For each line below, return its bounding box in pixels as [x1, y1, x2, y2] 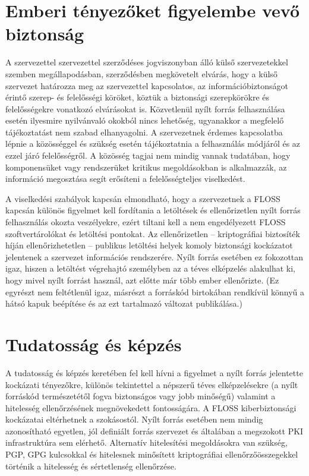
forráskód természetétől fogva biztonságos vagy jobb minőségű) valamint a [5, 390, 276, 402]
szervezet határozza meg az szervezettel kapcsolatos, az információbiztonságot [5, 79, 289, 92]
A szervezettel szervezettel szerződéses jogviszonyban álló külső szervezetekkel [5, 56, 288, 68]
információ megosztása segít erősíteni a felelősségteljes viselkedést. [5, 172, 245, 185]
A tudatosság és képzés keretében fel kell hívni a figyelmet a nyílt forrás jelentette [5, 366, 303, 379]
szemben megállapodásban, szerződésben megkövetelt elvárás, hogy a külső [5, 67, 278, 80]
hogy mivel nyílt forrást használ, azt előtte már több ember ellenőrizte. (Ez [5, 274, 279, 286]
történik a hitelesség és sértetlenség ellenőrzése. [5, 459, 176, 472]
